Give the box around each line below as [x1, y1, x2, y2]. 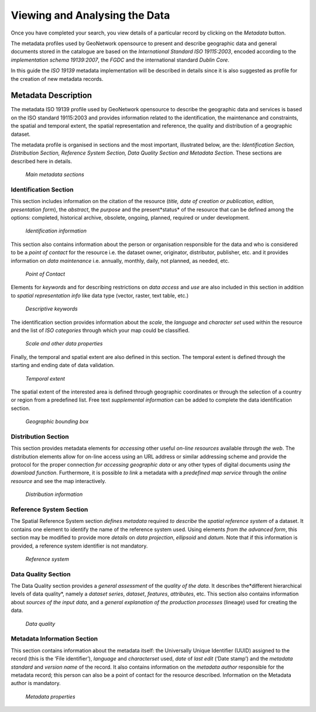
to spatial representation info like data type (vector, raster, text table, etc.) [11, 292, 189, 299]
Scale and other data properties [25, 340, 103, 347]
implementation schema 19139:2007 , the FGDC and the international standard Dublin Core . [11, 56, 229, 63]
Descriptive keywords [25, 305, 78, 313]
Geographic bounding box [25, 418, 89, 425]
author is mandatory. [11, 680, 61, 687]
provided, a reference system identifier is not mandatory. [11, 542, 148, 549]
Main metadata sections [25, 171, 84, 178]
